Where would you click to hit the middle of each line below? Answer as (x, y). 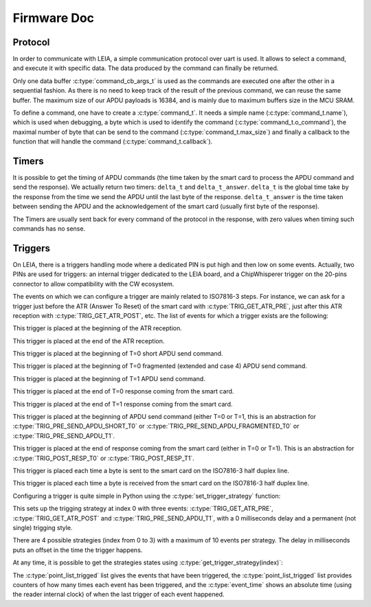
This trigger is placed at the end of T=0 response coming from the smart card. (123, 391)
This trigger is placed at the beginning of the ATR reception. (97, 328)
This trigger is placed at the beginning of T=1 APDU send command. (109, 378)
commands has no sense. (49, 229)
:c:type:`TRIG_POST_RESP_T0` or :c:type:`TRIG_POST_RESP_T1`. (104, 458)
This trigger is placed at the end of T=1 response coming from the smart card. (123, 404)
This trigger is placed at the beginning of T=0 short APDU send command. (118, 354)
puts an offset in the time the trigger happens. (78, 550)
